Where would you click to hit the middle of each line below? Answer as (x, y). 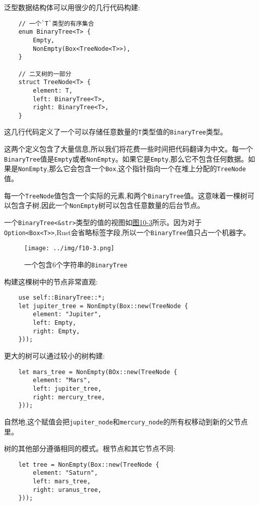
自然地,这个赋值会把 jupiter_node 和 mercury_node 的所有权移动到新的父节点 (126, 421)
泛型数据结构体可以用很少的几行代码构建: (72, 7)
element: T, (53, 90)
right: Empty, (56, 331)
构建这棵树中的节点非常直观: (51, 281)
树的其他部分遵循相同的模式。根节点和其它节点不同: (90, 448)
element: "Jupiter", (67, 314)
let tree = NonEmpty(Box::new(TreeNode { (89, 464)
